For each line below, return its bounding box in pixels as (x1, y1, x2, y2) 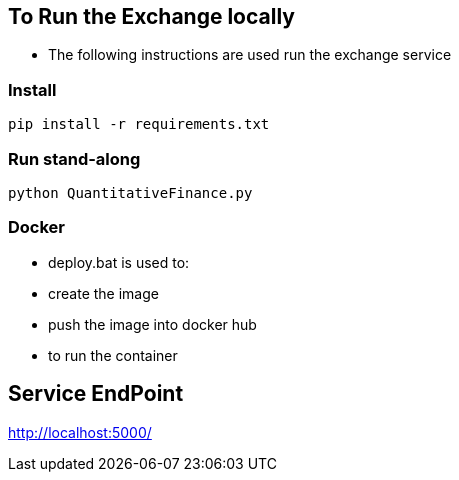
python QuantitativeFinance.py (8, 184, 253, 201)
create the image (48, 284, 159, 302)
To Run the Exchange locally (8, 4, 295, 29)
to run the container (48, 346, 178, 364)
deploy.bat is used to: (48, 253, 190, 271)
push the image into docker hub (48, 315, 257, 333)
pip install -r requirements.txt (8, 116, 270, 133)
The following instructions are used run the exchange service (48, 46, 452, 64)
